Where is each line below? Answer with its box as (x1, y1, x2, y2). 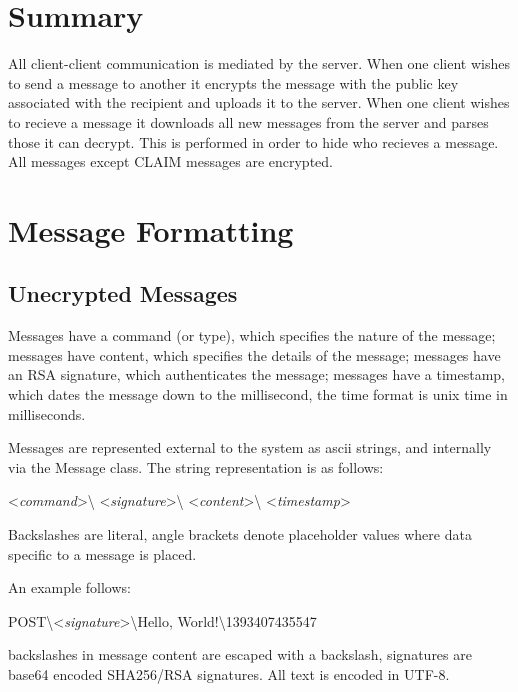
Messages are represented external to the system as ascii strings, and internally (8, 437, 492, 458)
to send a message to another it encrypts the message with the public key (8, 72, 459, 93)
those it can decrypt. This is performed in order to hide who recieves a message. (8, 131, 499, 152)
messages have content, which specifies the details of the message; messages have (8, 344, 501, 365)
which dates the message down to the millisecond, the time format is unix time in (8, 384, 508, 405)
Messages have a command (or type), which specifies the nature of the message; (8, 325, 496, 346)
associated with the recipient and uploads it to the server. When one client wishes (8, 92, 510, 113)
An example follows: (8, 577, 131, 598)
